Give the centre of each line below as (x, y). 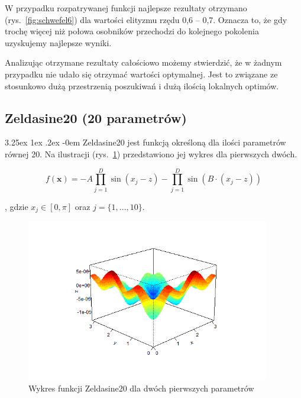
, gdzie (17, 206)
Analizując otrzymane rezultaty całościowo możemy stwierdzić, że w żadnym (143, 62)
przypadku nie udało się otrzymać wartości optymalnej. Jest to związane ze (141, 74)
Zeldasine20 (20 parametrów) (96, 117)
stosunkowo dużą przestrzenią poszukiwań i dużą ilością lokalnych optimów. (142, 85)
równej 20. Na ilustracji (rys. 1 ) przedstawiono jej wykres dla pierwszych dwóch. (151, 153)
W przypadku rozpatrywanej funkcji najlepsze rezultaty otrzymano (126, 8)
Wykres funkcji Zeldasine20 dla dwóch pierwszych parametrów (141, 388)
